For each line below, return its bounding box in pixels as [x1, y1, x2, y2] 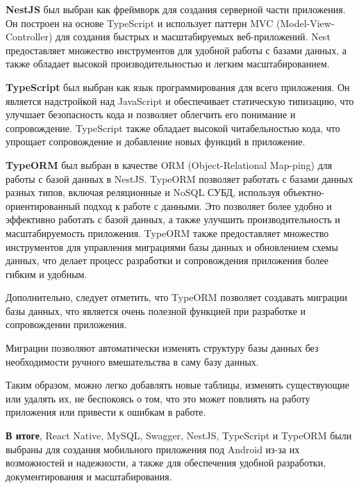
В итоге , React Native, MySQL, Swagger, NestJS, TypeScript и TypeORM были [6, 428, 352, 443]
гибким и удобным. [6, 266, 87, 281]
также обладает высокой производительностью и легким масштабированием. [6, 56, 330, 71]
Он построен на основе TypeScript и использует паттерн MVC [6, 15, 274, 30]
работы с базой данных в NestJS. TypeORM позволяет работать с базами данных [6, 171, 353, 186]
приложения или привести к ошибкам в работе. [6, 405, 206, 419]
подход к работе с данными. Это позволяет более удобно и [83, 198, 332, 213]
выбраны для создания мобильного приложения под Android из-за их [6, 441, 300, 456]
